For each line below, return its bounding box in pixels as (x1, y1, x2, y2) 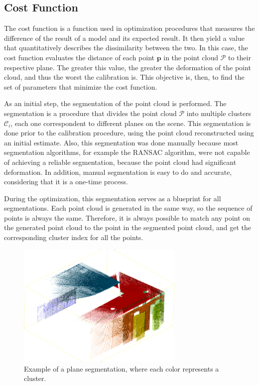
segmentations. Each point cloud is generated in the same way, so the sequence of (4, 203, 253, 213)
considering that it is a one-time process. (4, 176, 128, 187)
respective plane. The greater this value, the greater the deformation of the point (4, 62, 251, 72)
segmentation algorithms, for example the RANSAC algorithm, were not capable (4, 147, 250, 157)
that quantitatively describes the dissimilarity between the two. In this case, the (4, 42, 248, 53)
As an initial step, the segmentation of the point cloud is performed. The (4, 98, 227, 109)
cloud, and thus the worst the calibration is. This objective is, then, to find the (4, 72, 245, 82)
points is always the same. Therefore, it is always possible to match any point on (4, 212, 251, 223)
